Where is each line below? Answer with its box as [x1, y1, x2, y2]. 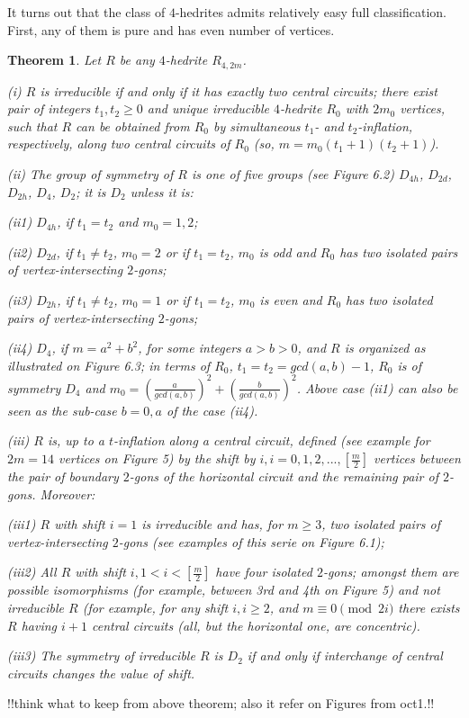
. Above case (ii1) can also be [296, 378, 458, 397]
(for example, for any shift [82, 598, 229, 617]
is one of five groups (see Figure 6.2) [191, 165, 394, 184]
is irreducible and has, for [141, 515, 284, 534]
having [21, 615, 58, 634]
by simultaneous [212, 116, 301, 135]
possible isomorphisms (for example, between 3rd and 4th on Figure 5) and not [7, 580, 440, 599]
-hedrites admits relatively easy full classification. [175, 3, 447, 21]
